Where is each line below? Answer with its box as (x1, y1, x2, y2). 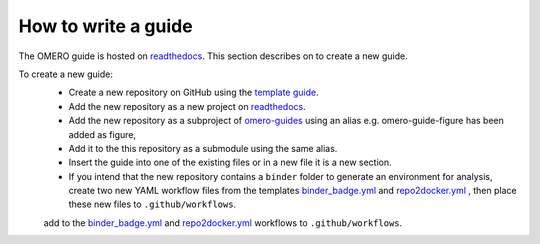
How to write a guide (18, 15, 194, 37)
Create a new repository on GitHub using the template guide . (68, 86, 319, 99)
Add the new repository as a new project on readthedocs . (68, 100, 306, 112)
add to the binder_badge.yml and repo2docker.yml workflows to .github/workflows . (43, 216, 403, 229)
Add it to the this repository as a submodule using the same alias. (68, 142, 338, 154)
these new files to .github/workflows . (68, 198, 237, 210)
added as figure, (68, 128, 137, 140)
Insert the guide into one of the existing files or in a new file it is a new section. (68, 156, 392, 169)
